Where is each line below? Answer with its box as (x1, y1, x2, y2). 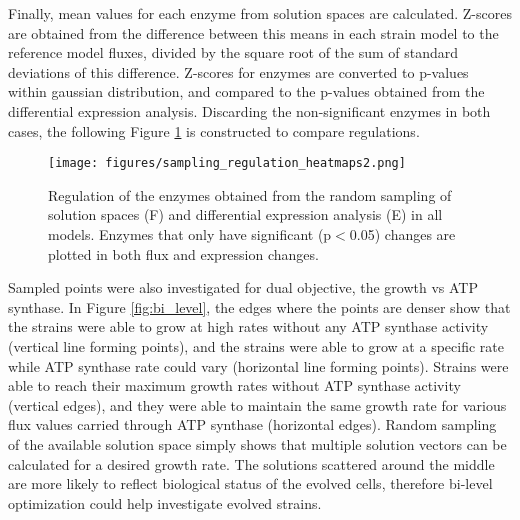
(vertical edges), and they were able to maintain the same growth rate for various (8, 394, 507, 415)
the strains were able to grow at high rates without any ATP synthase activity (8, 316, 489, 337)
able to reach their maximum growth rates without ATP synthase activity (8, 375, 461, 396)
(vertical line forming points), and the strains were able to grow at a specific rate (8, 335, 504, 356)
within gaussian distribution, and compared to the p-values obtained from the (8, 81, 485, 102)
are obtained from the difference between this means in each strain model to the (8, 22, 499, 43)
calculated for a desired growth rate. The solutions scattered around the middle (8, 453, 495, 474)
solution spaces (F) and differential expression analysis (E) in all (48, 204, 443, 225)
